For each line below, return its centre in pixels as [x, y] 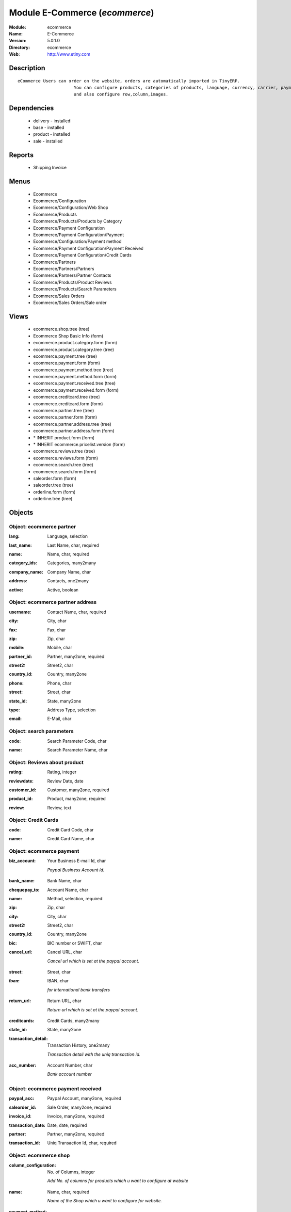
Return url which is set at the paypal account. [93, 1010]
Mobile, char [60, 648]
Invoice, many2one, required [76, 1116]
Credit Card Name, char [71, 839]
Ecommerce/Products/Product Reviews [73, 282]
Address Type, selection [72, 710]
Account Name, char [68, 890]
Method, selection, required [75, 898]
